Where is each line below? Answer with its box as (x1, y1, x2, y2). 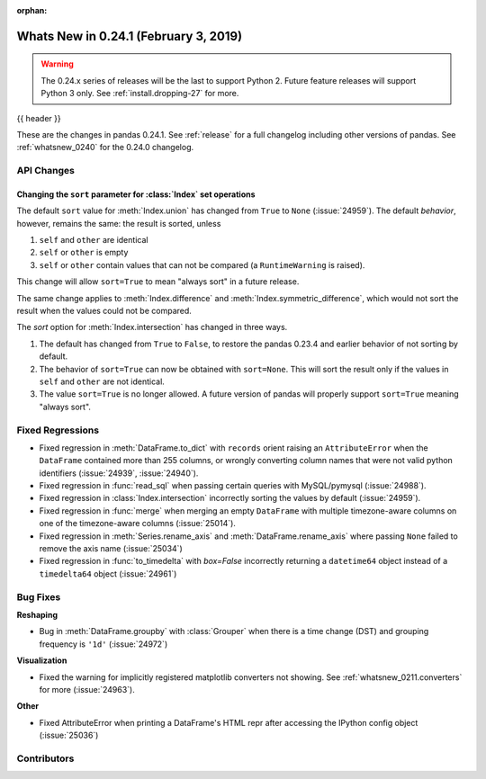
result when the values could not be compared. (16, 306, 193, 317)
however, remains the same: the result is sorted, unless (16, 218, 221, 228)
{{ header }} (16, 112, 62, 123)
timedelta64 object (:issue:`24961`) (39, 568, 177, 579)
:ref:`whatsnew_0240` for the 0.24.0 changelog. (16, 142, 194, 153)
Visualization (16, 655, 67, 666)
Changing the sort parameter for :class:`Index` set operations (16, 189, 256, 200)
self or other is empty (39, 247, 129, 258)
